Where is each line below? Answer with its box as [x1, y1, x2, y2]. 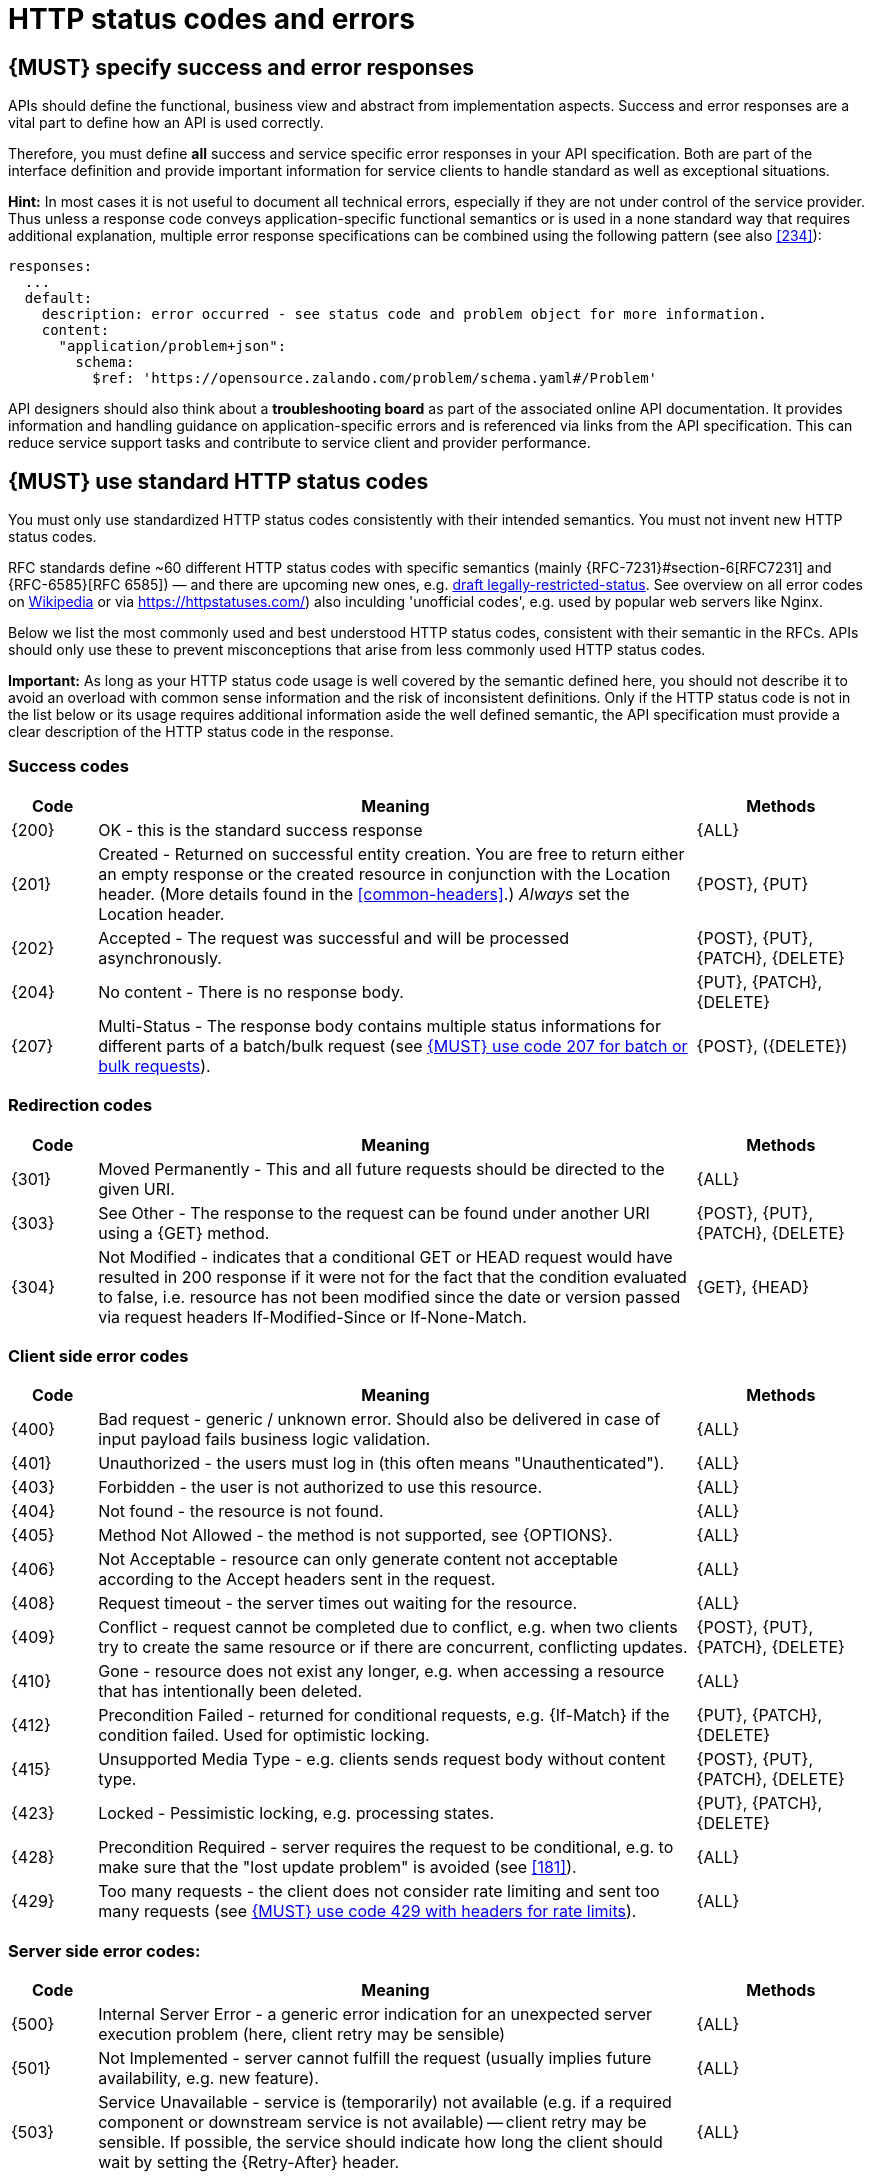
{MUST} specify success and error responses [8, 54, 474, 80]
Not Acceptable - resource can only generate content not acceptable [98, 1549, 618, 1570]
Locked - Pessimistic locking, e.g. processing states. [98, 1803, 495, 1824]
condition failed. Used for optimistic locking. [98, 1725, 430, 1746]
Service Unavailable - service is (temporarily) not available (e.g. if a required [98, 2092, 672, 2113]
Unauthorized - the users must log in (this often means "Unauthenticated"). [98, 1453, 665, 1474]
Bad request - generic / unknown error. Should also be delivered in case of [98, 1409, 661, 1430]
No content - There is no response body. [98, 981, 404, 1002]
